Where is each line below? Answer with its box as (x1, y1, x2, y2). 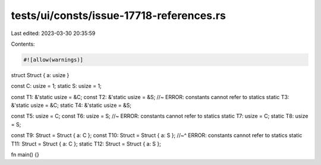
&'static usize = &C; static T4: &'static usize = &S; (11, 101, 132, 109)
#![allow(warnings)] (23, 56, 83, 63)
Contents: (11, 40, 35, 47)
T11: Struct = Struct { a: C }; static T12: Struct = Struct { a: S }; (11, 140, 162, 147)
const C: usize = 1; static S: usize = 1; (11, 82, 102, 90)
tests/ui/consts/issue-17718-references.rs (11, 9, 226, 22)
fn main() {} (11, 151, 40, 158)
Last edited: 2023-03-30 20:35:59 (11, 30, 96, 37)
